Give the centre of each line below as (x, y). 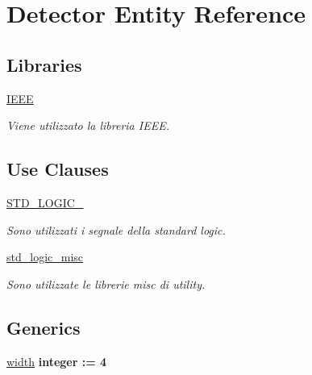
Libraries (44, 64)
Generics (44, 327)
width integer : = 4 (57, 361)
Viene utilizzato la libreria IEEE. (88, 125)
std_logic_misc (45, 257)
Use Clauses (58, 169)
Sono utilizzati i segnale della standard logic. (116, 229)
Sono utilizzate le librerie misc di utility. (106, 283)
